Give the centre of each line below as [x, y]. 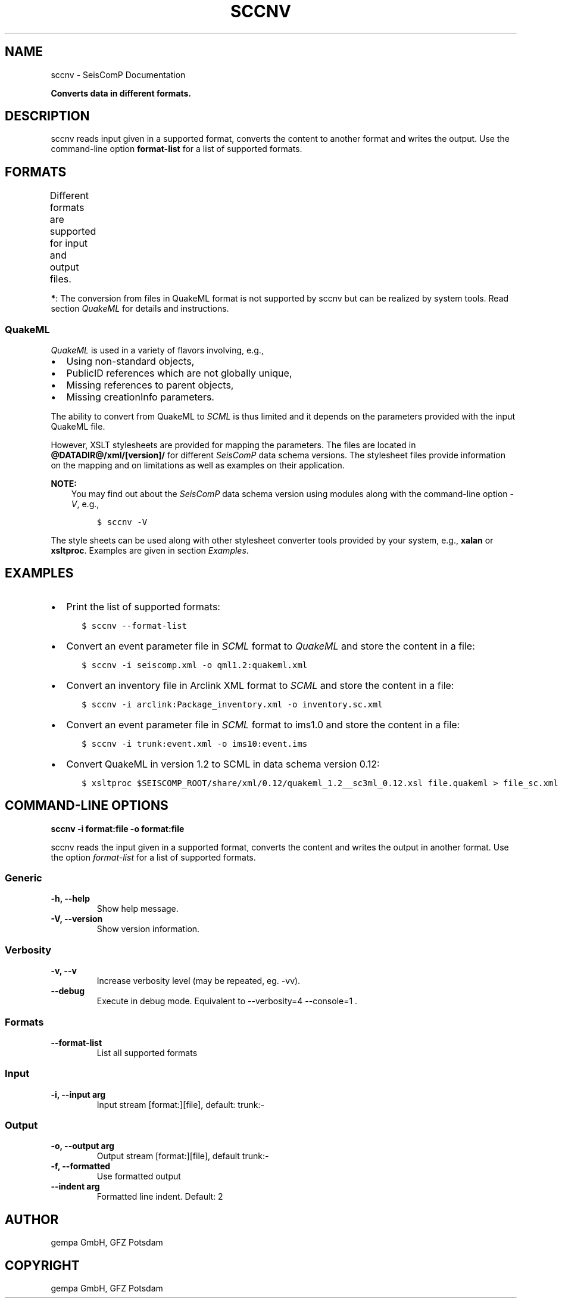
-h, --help [70, 899]
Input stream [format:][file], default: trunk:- [180, 1104]
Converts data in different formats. [121, 93]
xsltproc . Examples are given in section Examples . [150, 551]
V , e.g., [85, 504]
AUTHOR [32, 1219]
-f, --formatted [81, 1166]
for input [69, 243]
